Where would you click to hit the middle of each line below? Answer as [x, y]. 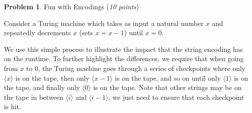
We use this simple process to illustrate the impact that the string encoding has [124, 49]
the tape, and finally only [42, 87]
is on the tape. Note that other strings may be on [167, 87]
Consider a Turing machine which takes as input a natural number [104, 23]
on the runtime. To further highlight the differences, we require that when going [124, 58]
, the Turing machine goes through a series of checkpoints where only [142, 68]
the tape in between [34, 97]
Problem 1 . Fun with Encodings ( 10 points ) [71, 6]
